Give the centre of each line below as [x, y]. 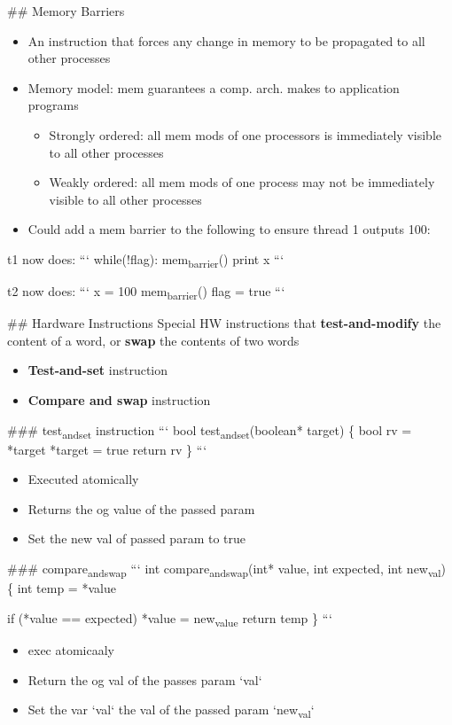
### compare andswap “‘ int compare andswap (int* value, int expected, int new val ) [226, 569]
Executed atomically [83, 479]
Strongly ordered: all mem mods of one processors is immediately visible [245, 134]
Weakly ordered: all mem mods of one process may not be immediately [242, 182]
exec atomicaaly [71, 649]
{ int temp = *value [62, 588]
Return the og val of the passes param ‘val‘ [145, 679]
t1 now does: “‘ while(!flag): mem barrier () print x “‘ [146, 260]
